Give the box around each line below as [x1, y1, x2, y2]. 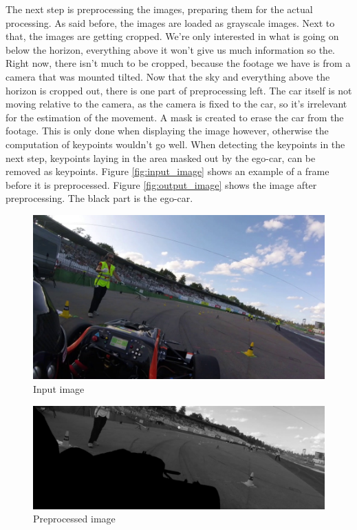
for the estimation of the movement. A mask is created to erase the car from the [6, 110, 344, 124]
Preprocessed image [33, 511, 116, 526]
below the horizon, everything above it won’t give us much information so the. [6, 42, 335, 57]
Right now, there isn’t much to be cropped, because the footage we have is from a [6, 56, 351, 70]
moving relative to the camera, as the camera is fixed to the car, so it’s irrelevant [6, 96, 347, 111]
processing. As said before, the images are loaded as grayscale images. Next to [6, 15, 335, 30]
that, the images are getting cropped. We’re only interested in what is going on [6, 29, 339, 43]
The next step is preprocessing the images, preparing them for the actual [6, 2, 313, 16]
